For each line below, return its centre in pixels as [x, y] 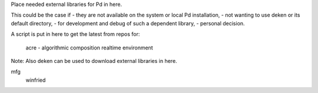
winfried [36, 80]
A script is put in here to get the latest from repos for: [75, 34]
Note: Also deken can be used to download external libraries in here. [94, 61]
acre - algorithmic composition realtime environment [89, 48]
